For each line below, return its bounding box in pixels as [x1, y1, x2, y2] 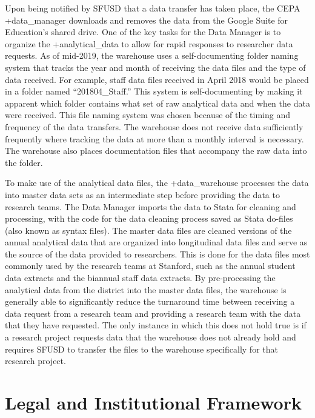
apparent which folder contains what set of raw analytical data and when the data [5, 96, 310, 109]
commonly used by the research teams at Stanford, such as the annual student [5, 259, 296, 272]
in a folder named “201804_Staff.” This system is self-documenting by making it [5, 85, 303, 98]
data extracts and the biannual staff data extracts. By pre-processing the [5, 271, 276, 284]
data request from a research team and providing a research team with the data [5, 307, 301, 319]
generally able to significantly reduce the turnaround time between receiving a [5, 295, 295, 308]
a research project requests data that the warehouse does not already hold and [5, 331, 296, 343]
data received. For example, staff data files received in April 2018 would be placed [5, 73, 309, 85]
